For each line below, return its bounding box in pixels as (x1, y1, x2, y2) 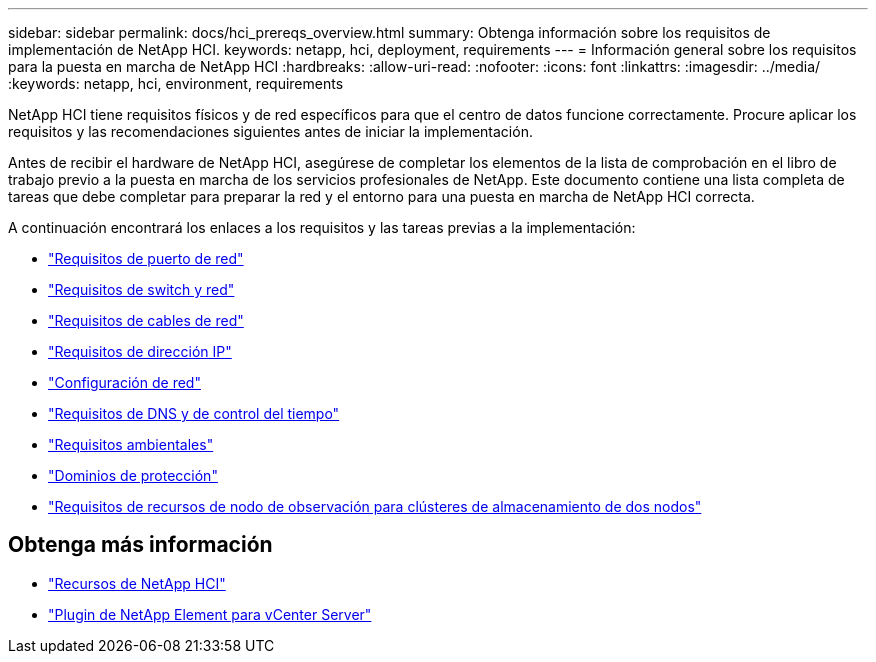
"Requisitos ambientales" (48, 436, 214, 453)
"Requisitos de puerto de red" (48, 250, 244, 267)
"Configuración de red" (48, 374, 201, 391)
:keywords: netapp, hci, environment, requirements (8, 75, 344, 92)
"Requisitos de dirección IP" (48, 343, 232, 360)
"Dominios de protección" (48, 467, 218, 484)
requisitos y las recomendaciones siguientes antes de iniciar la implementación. (8, 123, 533, 140)
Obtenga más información (8, 532, 273, 558)
